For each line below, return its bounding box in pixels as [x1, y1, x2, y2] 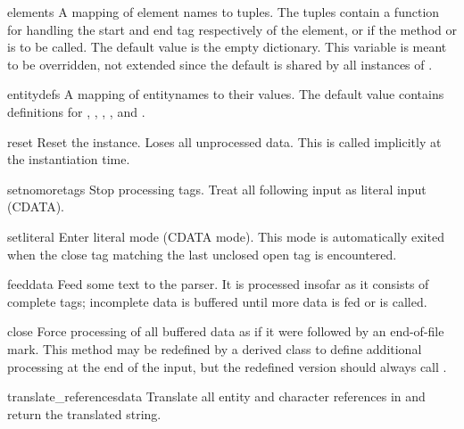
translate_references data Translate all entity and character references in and [7, 387, 426, 406]
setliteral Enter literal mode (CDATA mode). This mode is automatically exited [7, 227, 444, 245]
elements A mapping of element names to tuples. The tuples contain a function [7, 3, 440, 21]
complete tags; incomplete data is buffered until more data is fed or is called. [7, 292, 427, 310]
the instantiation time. [7, 150, 130, 169]
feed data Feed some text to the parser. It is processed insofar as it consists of [7, 275, 429, 293]
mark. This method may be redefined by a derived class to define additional [7, 339, 422, 358]
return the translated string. [7, 404, 162, 423]
